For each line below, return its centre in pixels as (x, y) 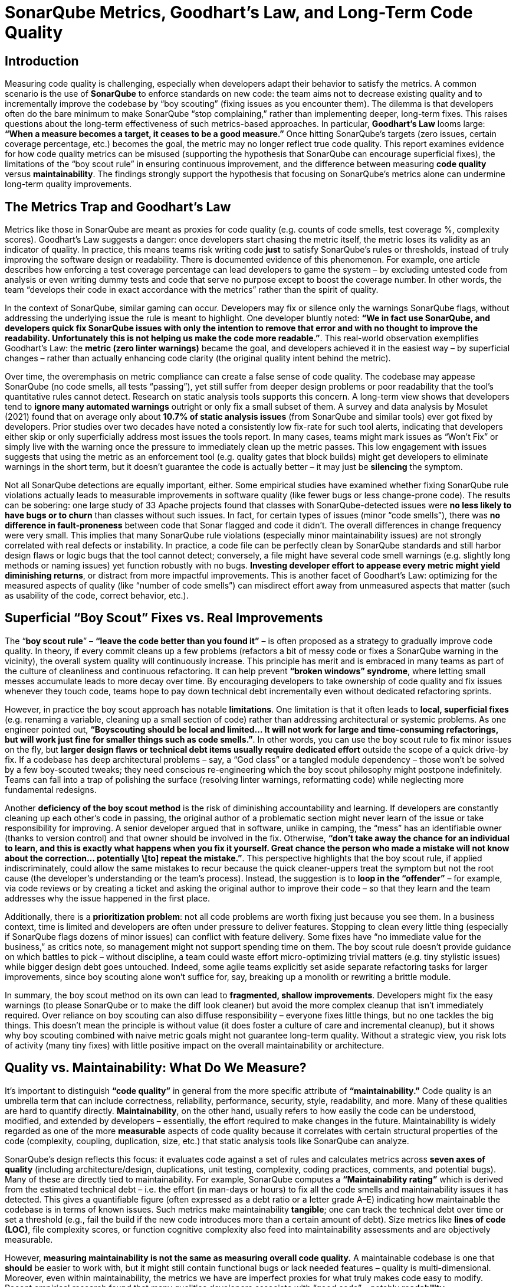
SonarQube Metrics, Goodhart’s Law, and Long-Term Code (239, 12)
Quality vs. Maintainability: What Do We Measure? (156, 1068)
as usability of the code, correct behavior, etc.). (97, 596)
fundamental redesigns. (51, 789)
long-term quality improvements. (68, 184)
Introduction (42, 61)
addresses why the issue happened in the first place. (108, 898)
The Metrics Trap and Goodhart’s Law (118, 207)
